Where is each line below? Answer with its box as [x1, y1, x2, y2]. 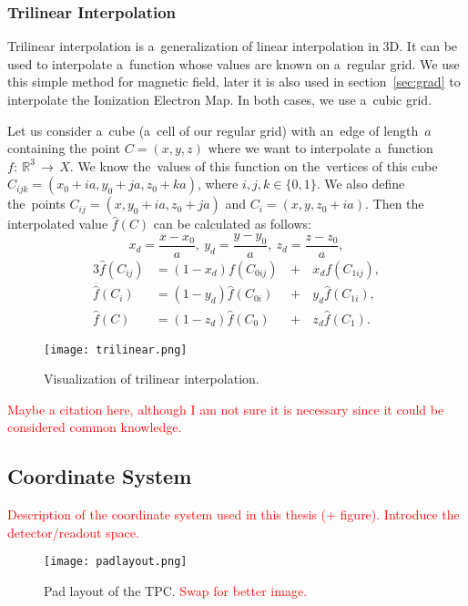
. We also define [316, 174, 405, 193]
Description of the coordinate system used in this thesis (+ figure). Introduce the [7, 505, 460, 524]
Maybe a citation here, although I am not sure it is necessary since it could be [7, 399, 444, 418]
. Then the [364, 194, 424, 213]
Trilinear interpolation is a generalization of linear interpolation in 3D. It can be [7, 36, 458, 56]
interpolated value [7, 214, 108, 233]
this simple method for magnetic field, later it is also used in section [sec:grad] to [7, 72, 461, 91]
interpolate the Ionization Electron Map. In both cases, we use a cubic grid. [7, 90, 432, 108]
